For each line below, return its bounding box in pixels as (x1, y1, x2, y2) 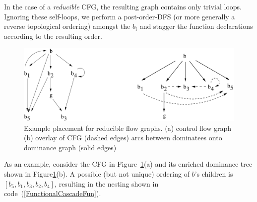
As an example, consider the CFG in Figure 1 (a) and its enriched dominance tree (4, 159, 253, 169)
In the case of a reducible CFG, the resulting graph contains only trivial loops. (4, 1, 242, 11)
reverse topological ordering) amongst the (4, 21, 130, 31)
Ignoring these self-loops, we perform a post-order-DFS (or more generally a (4, 11, 235, 21)
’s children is (194, 168, 233, 179)
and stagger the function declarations (139, 21, 253, 31)
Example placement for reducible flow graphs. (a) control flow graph (24, 122, 232, 133)
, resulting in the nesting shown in (55, 178, 159, 189)
